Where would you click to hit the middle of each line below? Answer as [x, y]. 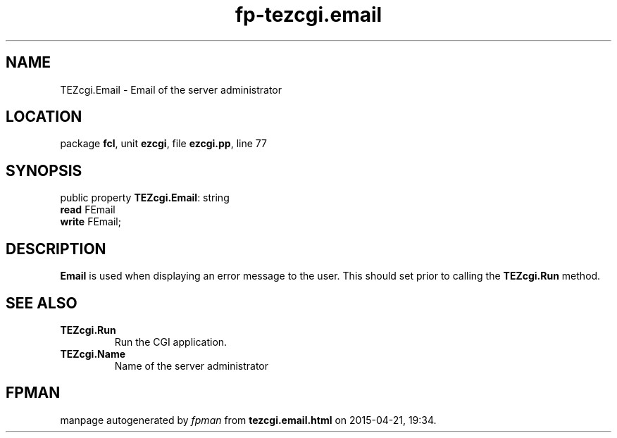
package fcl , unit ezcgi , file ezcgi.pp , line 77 [163, 144]
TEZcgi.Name [93, 353]
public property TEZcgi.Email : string [145, 198]
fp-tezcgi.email [308, 15]
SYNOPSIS [44, 170]
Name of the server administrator [192, 365]
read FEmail [88, 210]
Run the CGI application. [171, 342]
